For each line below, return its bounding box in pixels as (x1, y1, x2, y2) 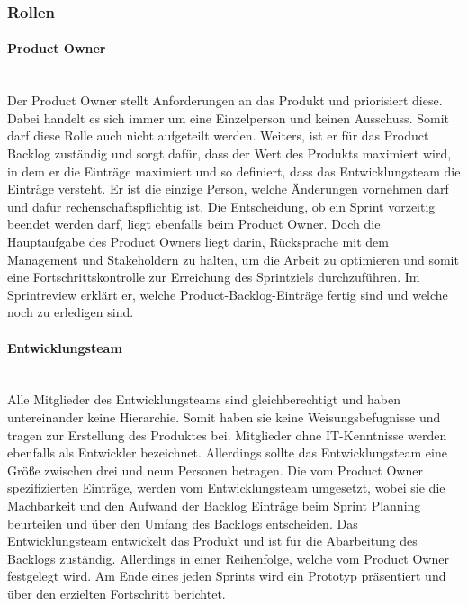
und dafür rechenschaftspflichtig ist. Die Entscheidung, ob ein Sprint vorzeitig (7, 196, 436, 215)
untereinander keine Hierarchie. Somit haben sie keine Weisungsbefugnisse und (7, 407, 441, 426)
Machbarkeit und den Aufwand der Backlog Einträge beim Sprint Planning (7, 495, 421, 514)
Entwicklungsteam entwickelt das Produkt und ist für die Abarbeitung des (7, 531, 418, 550)
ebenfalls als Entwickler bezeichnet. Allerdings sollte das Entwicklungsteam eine (7, 443, 447, 462)
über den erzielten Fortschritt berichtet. (7, 583, 226, 602)
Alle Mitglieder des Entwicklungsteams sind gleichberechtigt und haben (7, 390, 400, 409)
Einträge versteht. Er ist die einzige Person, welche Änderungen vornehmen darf (7, 179, 449, 198)
